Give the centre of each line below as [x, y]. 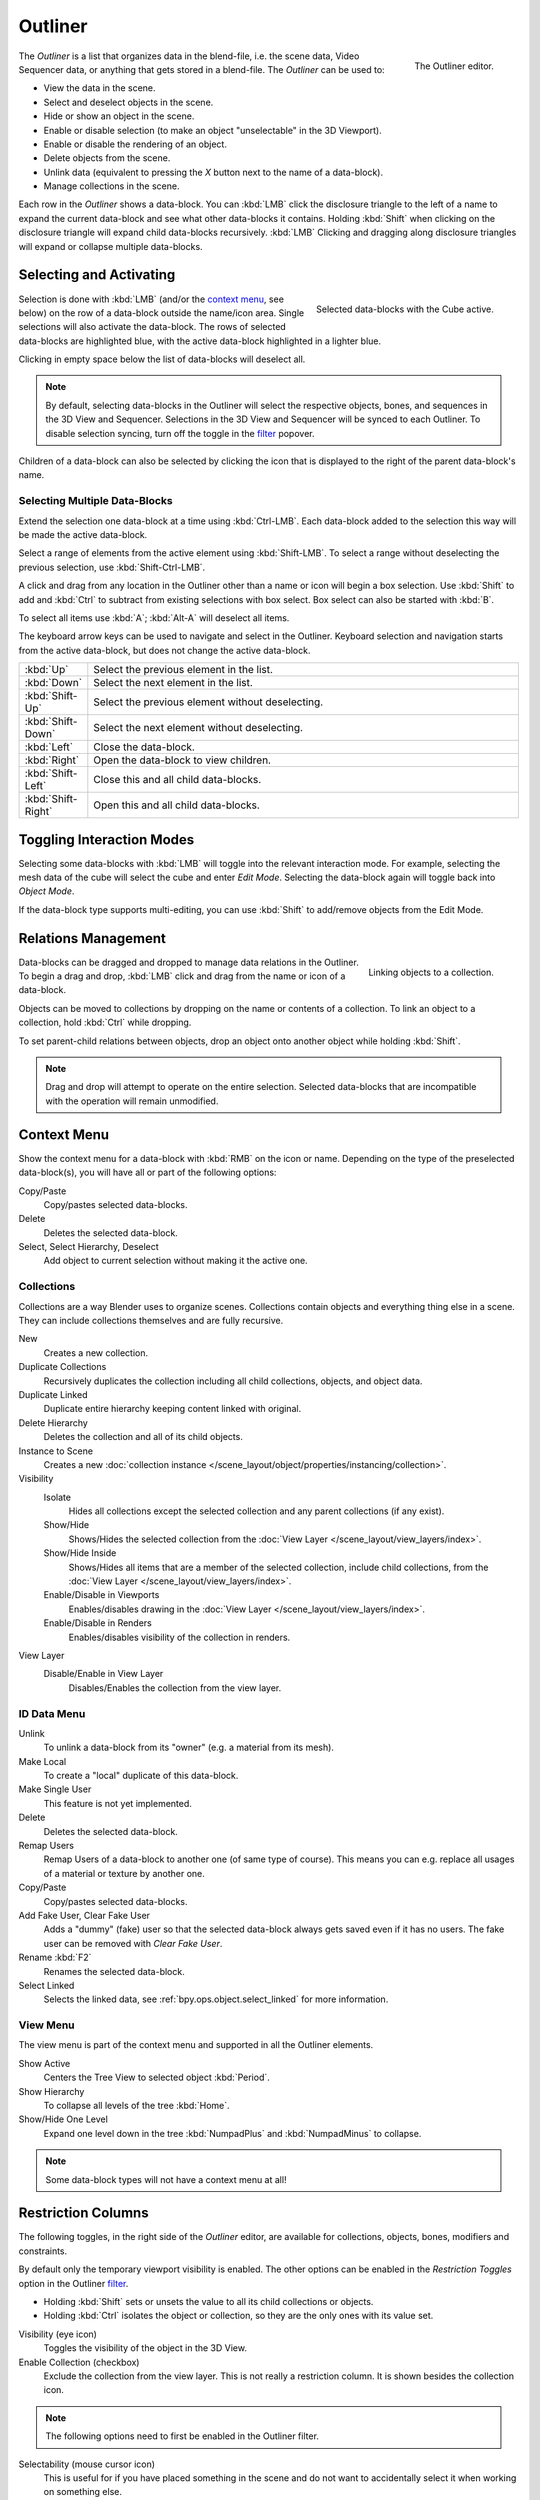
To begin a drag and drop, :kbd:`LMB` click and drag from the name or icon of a [182, 976]
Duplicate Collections [62, 1367]
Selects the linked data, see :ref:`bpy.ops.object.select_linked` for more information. [216, 1999]
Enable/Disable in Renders [97, 1623]
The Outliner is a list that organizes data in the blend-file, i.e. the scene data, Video [189, 56]
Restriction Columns [83, 2213]
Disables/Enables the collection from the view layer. [175, 1687]
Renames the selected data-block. [114, 1971]
